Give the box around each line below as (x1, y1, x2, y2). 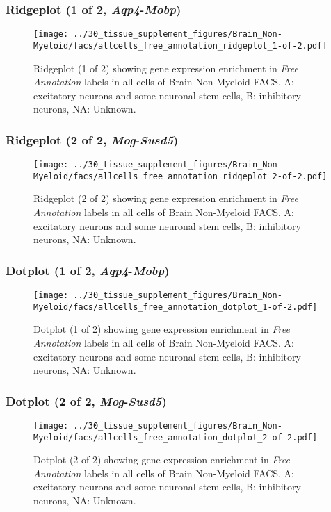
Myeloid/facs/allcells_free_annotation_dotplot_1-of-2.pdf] (33, 302, 318, 312)
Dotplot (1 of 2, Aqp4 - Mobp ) (6, 261, 170, 279)
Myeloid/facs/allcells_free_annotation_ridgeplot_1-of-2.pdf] (33, 40, 328, 51)
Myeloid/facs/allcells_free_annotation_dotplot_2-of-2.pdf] (33, 432, 318, 443)
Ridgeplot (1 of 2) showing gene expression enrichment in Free (33, 60, 298, 75)
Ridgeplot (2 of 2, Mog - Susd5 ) (6, 131, 179, 148)
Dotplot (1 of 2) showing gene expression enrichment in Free (33, 322, 290, 336)
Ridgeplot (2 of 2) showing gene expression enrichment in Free (33, 191, 298, 206)
